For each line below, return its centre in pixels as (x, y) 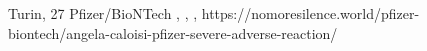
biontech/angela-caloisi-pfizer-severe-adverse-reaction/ (173, 32)
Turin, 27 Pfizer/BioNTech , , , (103, 13)
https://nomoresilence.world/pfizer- (310, 13)
